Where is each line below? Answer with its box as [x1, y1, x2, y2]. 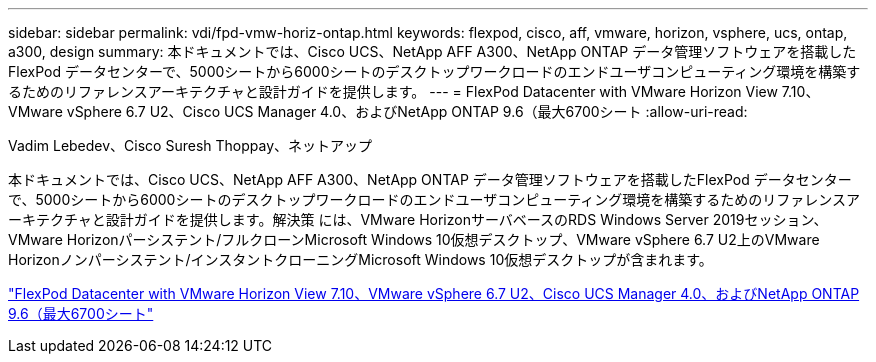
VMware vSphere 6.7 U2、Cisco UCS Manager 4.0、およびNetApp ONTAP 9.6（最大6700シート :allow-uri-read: [8, 103, 748, 120]
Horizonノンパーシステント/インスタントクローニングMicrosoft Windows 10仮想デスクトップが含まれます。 [8, 251, 713, 268]
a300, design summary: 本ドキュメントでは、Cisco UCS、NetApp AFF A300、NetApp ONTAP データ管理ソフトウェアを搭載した [8, 43, 857, 60]
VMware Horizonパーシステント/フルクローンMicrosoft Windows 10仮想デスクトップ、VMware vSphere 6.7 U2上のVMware [8, 231, 820, 248]
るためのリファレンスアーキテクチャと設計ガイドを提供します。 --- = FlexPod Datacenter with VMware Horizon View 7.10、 [8, 83, 820, 100]
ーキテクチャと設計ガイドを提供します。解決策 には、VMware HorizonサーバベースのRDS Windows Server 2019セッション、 [8, 211, 828, 228]
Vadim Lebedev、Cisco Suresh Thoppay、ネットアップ [8, 137, 373, 154]
